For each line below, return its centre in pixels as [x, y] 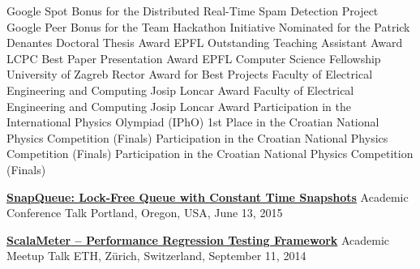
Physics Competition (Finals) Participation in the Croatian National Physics [197, 137]
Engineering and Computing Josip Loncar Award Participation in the [179, 106]
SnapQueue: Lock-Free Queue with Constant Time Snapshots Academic [208, 196]
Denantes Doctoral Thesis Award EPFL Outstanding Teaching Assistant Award [205, 43]
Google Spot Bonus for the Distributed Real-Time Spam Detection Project [193, 11]
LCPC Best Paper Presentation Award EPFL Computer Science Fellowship [194, 58]
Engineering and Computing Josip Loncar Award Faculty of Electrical [180, 90]
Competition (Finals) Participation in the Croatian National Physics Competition [210, 154]
